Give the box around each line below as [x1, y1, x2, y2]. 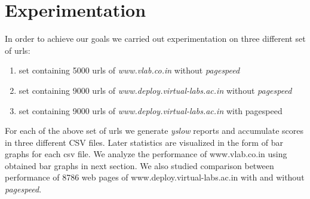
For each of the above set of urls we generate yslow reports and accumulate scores [5, 124, 303, 137]
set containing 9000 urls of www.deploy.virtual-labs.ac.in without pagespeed [19, 84, 292, 96]
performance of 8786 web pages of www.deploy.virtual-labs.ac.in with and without [5, 171, 305, 183]
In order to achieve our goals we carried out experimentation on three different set [5, 32, 306, 45]
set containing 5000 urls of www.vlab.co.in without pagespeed [19, 64, 240, 76]
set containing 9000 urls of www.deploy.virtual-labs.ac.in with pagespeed [19, 104, 283, 117]
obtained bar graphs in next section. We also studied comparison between [5, 159, 274, 172]
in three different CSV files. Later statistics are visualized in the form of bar [5, 136, 283, 148]
